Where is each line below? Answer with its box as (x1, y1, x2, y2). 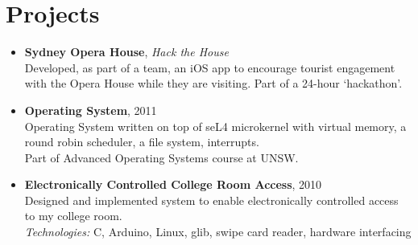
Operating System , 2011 (24, 101, 157, 118)
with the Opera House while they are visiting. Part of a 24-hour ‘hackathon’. (24, 75, 403, 92)
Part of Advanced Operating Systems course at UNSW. (24, 149, 299, 165)
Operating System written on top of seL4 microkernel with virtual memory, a (24, 117, 407, 134)
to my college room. (24, 207, 122, 224)
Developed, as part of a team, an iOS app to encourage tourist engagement (24, 59, 395, 76)
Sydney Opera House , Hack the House (24, 43, 229, 60)
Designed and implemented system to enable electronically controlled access (24, 191, 399, 208)
